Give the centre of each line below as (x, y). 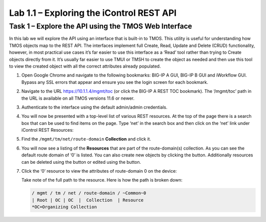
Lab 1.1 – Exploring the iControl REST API (93, 13)
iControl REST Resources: (48, 130)
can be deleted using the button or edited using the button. (81, 162)
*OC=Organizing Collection (64, 207)
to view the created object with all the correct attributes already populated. (85, 66)
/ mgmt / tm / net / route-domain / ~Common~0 (89, 193)
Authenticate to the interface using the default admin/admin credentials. (94, 107)
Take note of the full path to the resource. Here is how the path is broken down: (102, 180)
